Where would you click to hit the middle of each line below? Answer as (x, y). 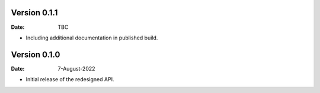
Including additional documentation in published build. (92, 38)
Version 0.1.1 (34, 13)
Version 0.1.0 (36, 54)
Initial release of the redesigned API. (70, 79)
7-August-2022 (76, 68)
